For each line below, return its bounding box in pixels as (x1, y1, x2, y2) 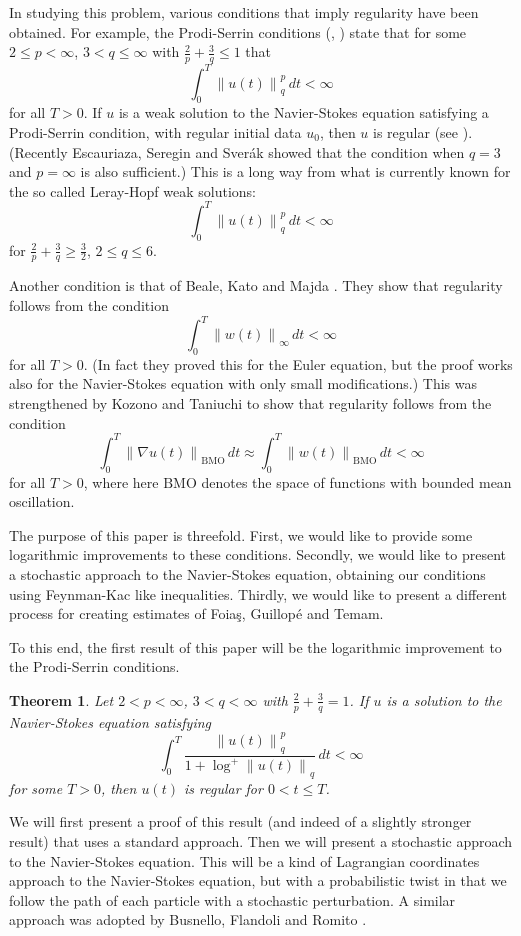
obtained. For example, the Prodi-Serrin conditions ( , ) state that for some (9, 21, 467, 42)
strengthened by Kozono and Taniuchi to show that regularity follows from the (9, 393, 492, 414)
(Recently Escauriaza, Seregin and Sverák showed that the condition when (9, 141, 465, 162)
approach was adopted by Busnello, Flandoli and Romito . (9, 909, 367, 930)
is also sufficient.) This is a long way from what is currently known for (80, 161, 511, 182)
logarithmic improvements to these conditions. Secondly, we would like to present (9, 544, 507, 565)
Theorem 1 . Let (9, 689, 114, 710)
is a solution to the (386, 689, 502, 710)
